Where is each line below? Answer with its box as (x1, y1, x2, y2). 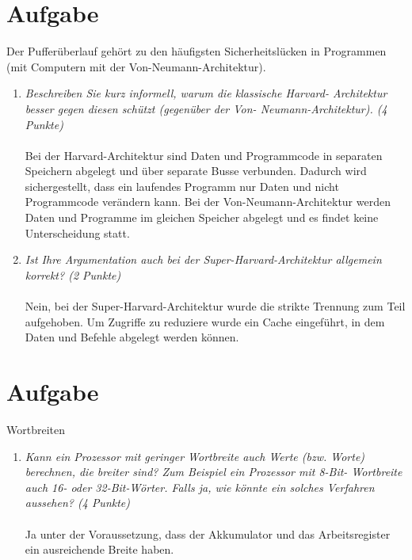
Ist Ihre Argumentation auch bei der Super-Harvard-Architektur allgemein (25, 251, 382, 268)
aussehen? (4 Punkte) (25, 494, 131, 511)
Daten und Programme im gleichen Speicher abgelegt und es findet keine (25, 209, 379, 226)
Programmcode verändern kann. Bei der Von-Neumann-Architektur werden (25, 193, 391, 210)
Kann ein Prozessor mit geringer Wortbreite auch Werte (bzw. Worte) (25, 448, 365, 464)
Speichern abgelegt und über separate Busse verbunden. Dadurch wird (25, 162, 367, 179)
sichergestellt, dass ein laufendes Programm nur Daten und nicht (25, 177, 339, 194)
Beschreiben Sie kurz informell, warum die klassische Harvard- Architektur (25, 85, 387, 101)
